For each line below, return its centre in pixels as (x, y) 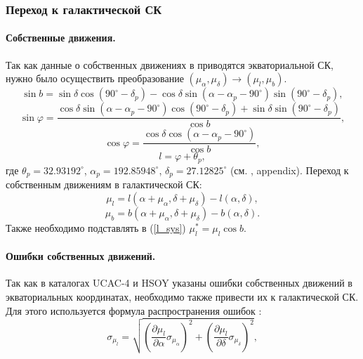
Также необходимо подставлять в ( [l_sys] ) (96, 227)
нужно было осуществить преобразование (95, 78)
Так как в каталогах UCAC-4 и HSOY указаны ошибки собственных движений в (179, 283)
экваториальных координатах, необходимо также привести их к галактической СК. (182, 296)
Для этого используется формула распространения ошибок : (134, 310)
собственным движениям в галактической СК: (104, 184)
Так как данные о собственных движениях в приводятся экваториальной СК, (170, 64)
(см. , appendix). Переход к (289, 170)
